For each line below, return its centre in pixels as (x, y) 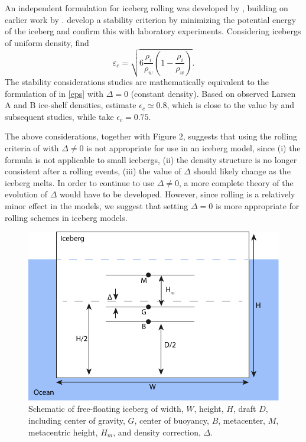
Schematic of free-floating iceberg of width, (106, 409)
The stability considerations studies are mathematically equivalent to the (137, 82)
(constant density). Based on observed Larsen (213, 93)
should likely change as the (242, 171)
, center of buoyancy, (172, 420)
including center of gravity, (77, 420)
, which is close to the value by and (231, 105)
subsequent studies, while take (59, 116)
